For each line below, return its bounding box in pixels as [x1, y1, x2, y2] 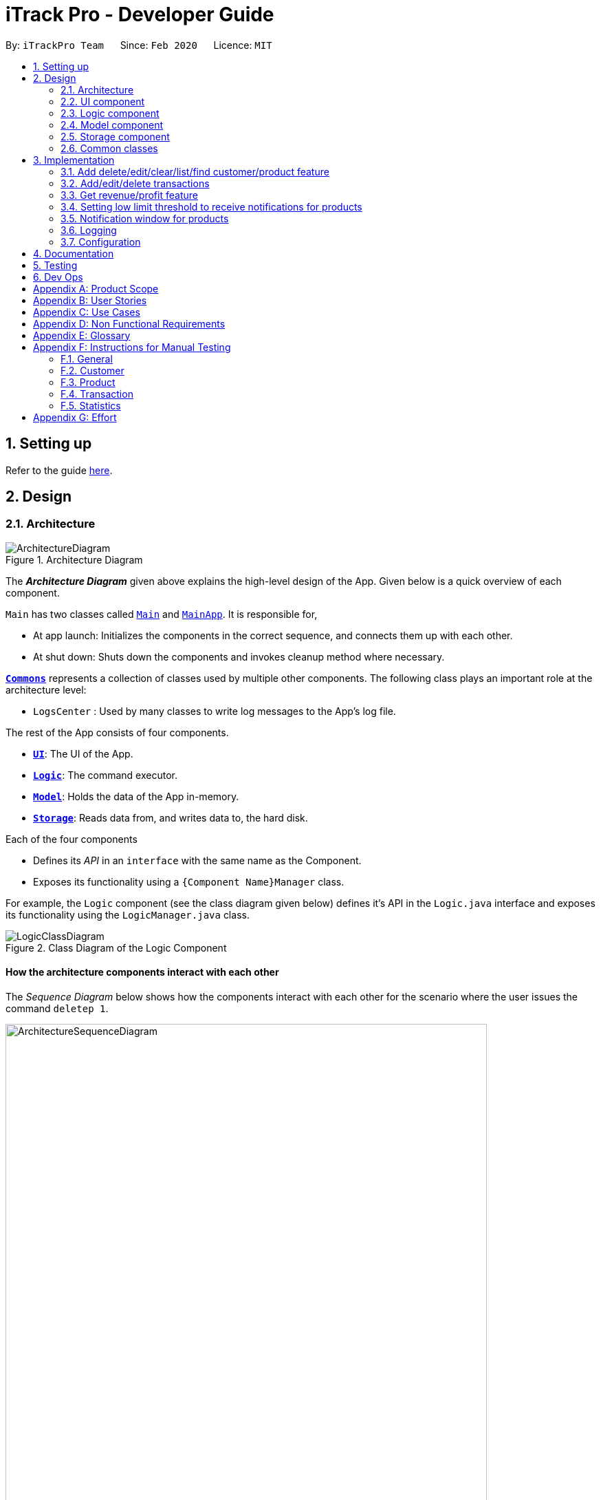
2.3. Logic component [61, 107, 160, 119]
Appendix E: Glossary [33, 329, 131, 341]
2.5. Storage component [61, 130, 170, 142]
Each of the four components [6, 833, 138, 845]
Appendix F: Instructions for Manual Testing [33, 341, 231, 353]
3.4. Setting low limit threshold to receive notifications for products [61, 200, 362, 213]
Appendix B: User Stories [33, 294, 147, 306]
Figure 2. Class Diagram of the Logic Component [6, 941, 227, 954]
